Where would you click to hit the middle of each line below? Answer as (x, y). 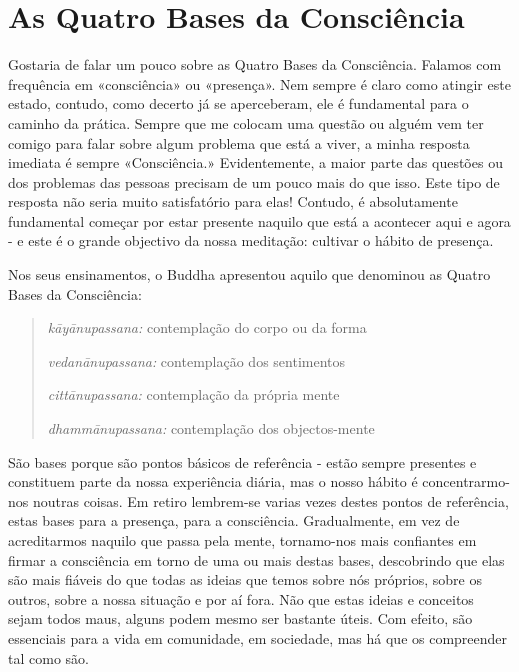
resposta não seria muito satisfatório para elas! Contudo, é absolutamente (233, 201)
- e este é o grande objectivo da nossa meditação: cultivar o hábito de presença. (251, 240)
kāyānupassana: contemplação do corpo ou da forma (207, 327)
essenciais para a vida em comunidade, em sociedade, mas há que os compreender (258, 637)
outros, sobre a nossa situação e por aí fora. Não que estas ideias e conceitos (241, 598)
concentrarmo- (466, 481)
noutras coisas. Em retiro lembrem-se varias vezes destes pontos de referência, (270, 500)
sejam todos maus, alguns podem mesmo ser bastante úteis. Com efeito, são (240, 618)
